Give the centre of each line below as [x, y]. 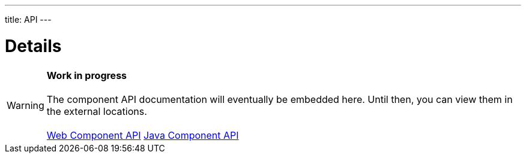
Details [33, 46]
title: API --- [28, 19]
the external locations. [97, 111]
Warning [26, 105]
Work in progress [87, 75]
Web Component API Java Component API [143, 135]
